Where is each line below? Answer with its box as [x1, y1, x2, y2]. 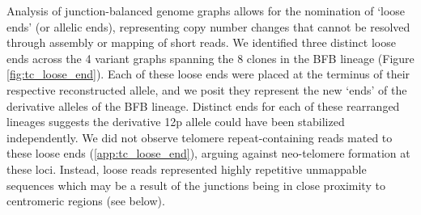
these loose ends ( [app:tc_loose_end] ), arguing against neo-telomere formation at [6, 145, 410, 162]
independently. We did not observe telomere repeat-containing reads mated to [6, 129, 393, 145]
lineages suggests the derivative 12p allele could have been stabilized [6, 113, 345, 130]
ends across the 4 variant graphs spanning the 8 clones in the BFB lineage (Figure [6, 49, 415, 66]
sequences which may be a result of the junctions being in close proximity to [6, 176, 385, 193]
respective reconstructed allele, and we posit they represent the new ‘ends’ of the [6, 81, 407, 98]
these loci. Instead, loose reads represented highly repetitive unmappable [6, 160, 367, 177]
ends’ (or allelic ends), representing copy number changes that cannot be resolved [6, 18, 410, 35]
